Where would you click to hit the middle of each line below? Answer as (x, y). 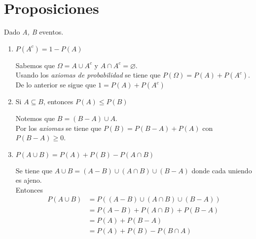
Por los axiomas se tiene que (58, 128)
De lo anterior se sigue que (56, 85)
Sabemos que (35, 65)
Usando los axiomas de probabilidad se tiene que (88, 75)
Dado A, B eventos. (34, 32)
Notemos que (35, 118)
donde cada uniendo (222, 170)
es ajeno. (29, 180)
